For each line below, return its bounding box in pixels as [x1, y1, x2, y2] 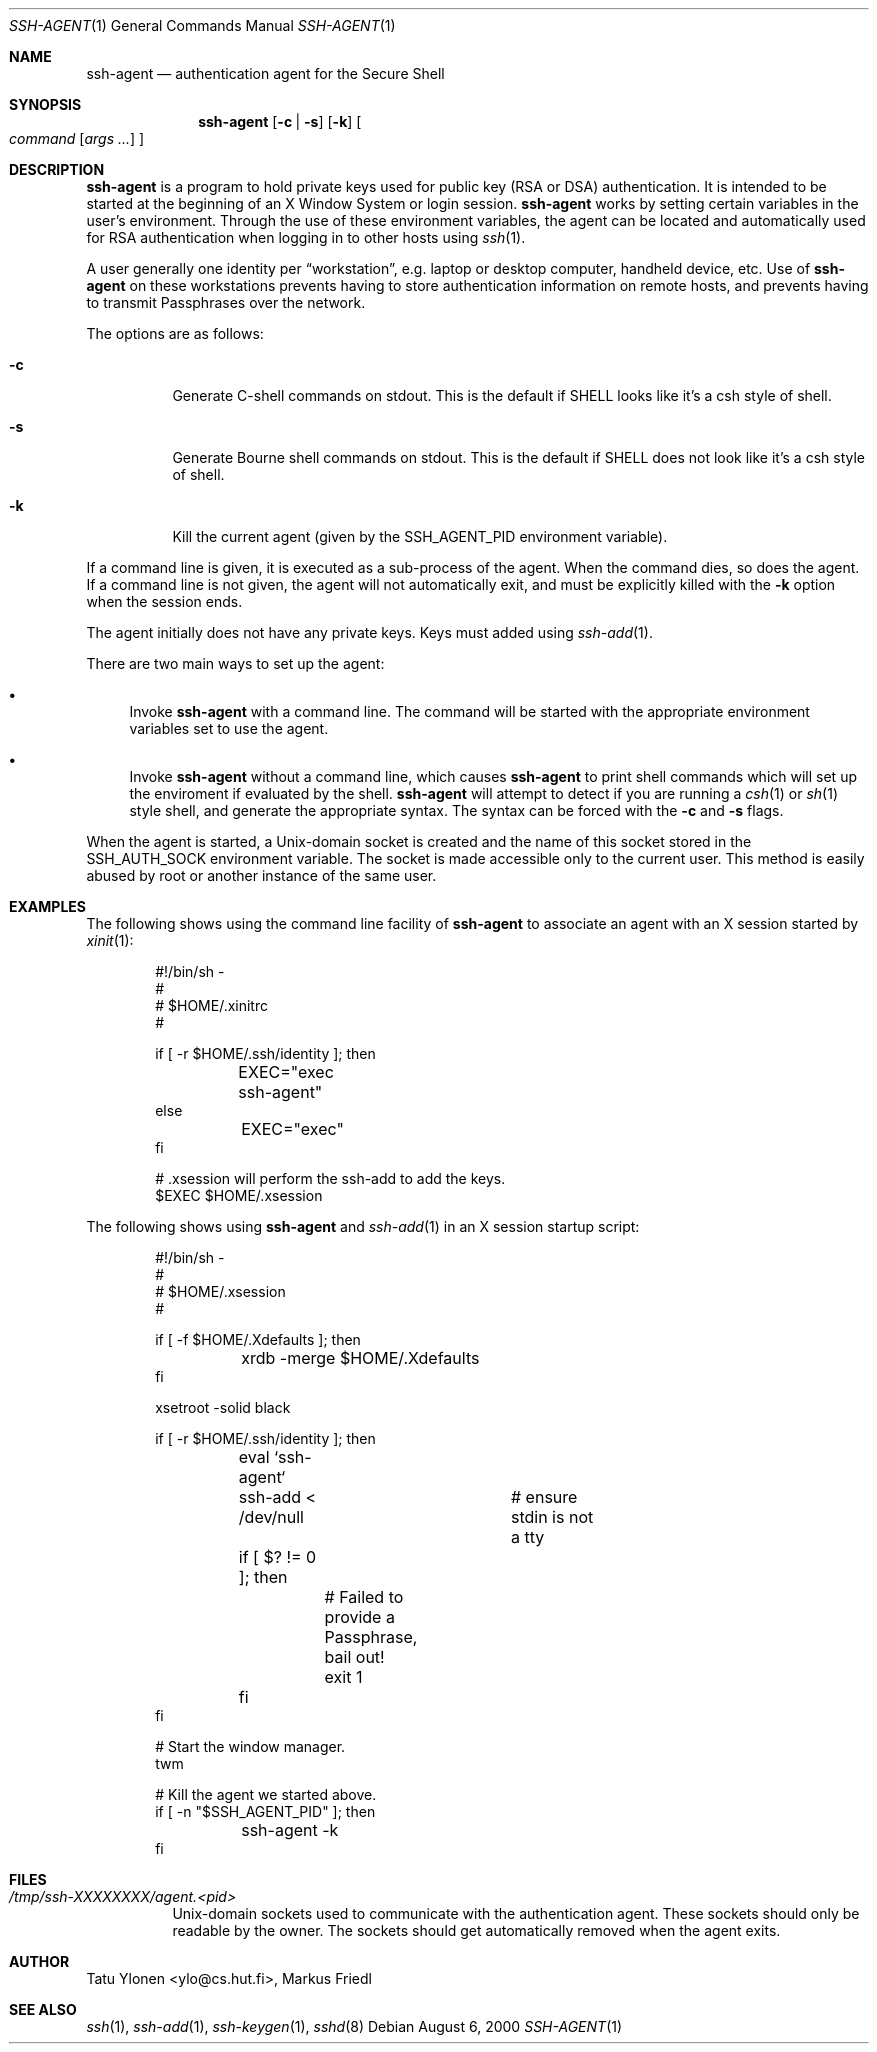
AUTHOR [9, 1953, 70, 1970]
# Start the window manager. [155, 1738, 346, 1755]
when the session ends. [86, 593, 243, 610]
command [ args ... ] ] [9, 130, 145, 147]
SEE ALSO [9, 2001, 77, 2018]
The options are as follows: [86, 325, 264, 342]
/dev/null [238, 1507, 304, 1527]
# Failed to [324, 1587, 404, 1607]
